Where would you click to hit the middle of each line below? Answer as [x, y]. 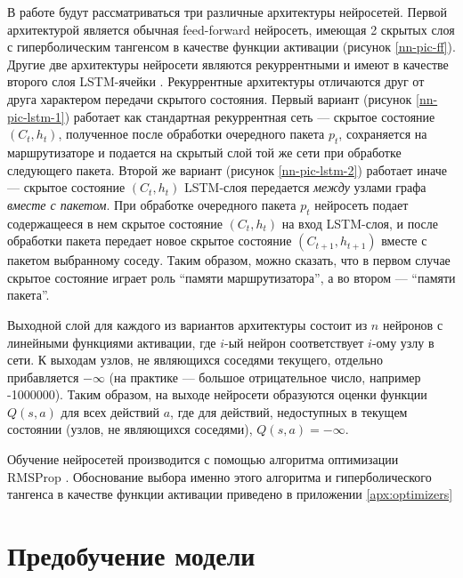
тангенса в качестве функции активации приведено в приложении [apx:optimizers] [230, 494]
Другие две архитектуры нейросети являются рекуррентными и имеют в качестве [228, 64]
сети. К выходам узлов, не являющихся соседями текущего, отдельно [195, 360]
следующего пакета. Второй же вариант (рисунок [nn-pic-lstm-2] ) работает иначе [227, 169]
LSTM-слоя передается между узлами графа [305, 187]
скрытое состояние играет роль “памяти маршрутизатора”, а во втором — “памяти [231, 277]
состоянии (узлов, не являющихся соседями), [130, 429]
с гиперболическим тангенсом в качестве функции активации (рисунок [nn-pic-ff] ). [231, 47]
